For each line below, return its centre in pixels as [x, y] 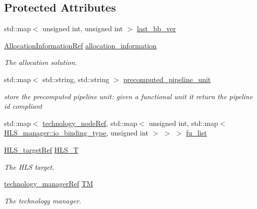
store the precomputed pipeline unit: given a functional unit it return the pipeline [128, 96]
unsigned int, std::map [183, 123]
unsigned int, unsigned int [83, 28]
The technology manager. [43, 200]
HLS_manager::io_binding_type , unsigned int [76, 133]
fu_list [196, 133]
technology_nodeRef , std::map [90, 123]
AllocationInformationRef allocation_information [81, 45]
